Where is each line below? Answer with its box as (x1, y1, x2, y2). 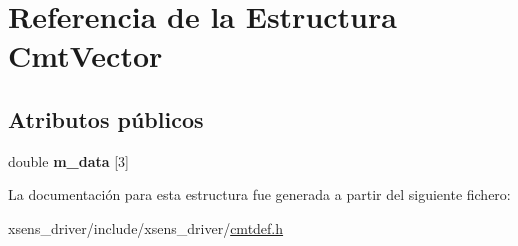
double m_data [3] (8, 150, 130, 171)
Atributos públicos (8, 103, 204, 134)
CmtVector (8, 35, 163, 76)
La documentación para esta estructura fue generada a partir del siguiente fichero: (8, 184, 511, 205)
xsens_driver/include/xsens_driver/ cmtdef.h (8, 217, 284, 238)
